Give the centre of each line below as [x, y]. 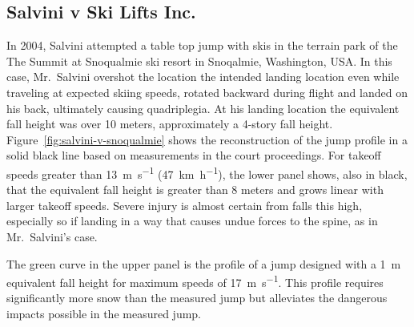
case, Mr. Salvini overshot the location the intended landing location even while [203, 77]
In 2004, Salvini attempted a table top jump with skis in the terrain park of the [202, 45]
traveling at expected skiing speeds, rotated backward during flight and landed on [207, 92]
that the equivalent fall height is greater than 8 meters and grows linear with [195, 190]
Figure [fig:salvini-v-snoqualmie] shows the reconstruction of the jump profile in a [207, 139]
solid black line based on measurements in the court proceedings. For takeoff [194, 155]
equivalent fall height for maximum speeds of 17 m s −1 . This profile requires [195, 281]
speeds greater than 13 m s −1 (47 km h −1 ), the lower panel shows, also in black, [207, 172]
